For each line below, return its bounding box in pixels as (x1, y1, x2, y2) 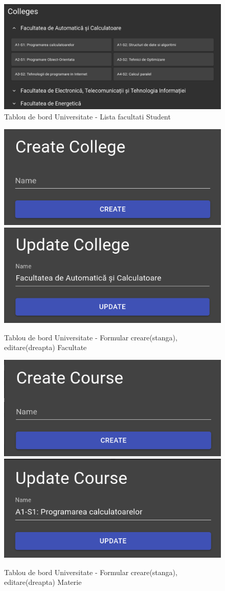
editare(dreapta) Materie (4, 577, 82, 587)
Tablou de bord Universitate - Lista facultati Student (4, 111, 171, 121)
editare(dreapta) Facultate (4, 342, 87, 353)
